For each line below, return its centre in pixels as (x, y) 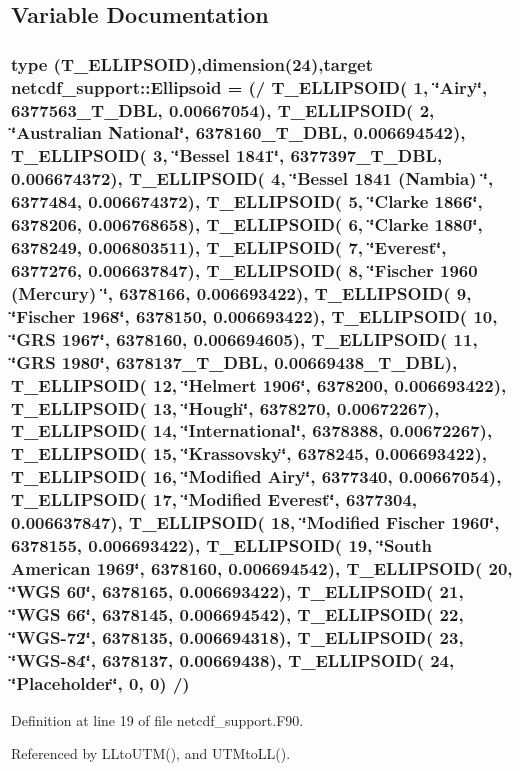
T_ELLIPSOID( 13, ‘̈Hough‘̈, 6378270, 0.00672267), (225, 407)
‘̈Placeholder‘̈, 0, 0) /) (100, 682)
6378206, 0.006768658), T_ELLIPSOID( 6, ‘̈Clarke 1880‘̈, (247, 224)
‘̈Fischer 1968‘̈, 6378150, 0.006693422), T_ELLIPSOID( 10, (254, 315)
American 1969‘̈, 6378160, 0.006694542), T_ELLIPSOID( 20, (262, 567)
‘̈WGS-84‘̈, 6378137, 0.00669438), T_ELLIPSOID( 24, (233, 659)
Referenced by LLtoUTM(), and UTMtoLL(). (151, 753)
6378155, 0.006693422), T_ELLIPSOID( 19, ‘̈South (222, 545)
